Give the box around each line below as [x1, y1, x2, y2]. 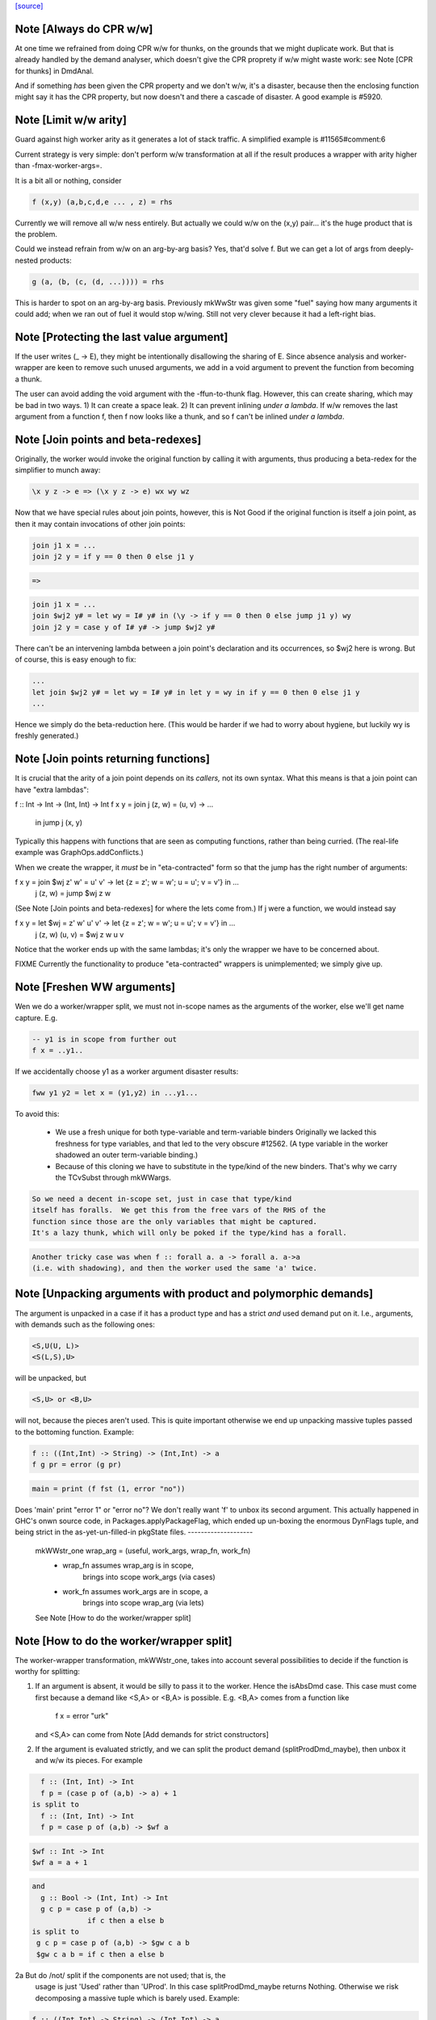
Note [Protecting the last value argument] [15, 330, 228, 343]
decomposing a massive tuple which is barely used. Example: [35, 1993, 240, 2003]
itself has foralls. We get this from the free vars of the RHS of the [31, 1206, 326, 1215]
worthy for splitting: [15, 1667, 81, 1677]
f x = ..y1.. [31, 1046, 84, 1055]
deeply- [388, 244, 414, 254]
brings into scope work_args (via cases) [82, 1572, 216, 1581]
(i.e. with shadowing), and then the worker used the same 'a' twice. [31, 1264, 318, 1273]
